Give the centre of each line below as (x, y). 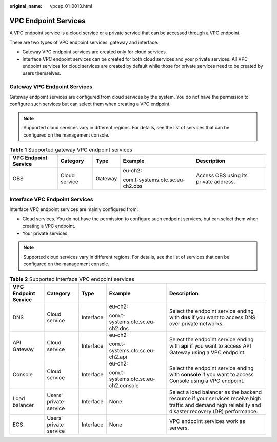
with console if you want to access (212, 375)
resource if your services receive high (215, 399)
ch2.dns (119, 329)
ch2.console (124, 386)
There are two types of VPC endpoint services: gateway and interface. (84, 42)
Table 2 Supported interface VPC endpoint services (72, 279)
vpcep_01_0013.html (71, 6)
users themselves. (42, 73)
